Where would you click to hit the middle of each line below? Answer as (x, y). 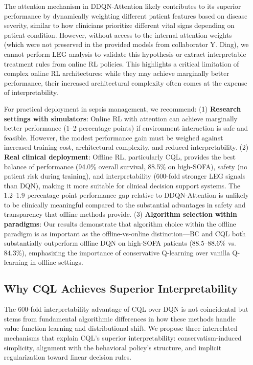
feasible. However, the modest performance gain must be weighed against (114, 137)
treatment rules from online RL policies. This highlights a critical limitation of (122, 63)
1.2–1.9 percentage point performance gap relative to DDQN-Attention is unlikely (126, 195)
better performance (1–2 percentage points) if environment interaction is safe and (126, 128)
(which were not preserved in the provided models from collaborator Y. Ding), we (126, 44)
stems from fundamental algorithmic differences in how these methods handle (120, 318)
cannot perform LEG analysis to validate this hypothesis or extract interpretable (125, 54)
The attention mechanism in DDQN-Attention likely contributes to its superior (123, 6)
